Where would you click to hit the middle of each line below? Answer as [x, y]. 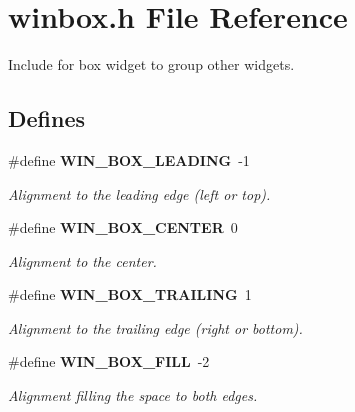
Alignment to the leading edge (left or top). [139, 193]
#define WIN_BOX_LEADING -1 [129, 159]
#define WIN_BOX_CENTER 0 [123, 227]
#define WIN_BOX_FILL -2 [109, 361]
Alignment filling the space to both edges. [133, 395]
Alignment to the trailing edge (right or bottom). [155, 327]
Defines [47, 118]
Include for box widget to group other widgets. [151, 64]
